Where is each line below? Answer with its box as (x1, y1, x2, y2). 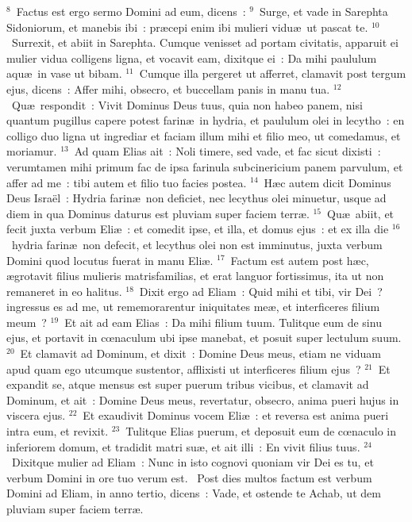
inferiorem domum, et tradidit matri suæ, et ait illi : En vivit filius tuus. (6, 438, 360, 455)
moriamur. (6, 143, 57, 159)
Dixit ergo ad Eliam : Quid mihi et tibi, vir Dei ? (139, 282, 383, 299)
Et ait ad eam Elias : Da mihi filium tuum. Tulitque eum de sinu (64, 313, 382, 330)
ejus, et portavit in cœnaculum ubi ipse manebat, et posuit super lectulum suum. (6, 329, 402, 346)
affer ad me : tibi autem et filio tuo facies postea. (6, 174, 247, 190)
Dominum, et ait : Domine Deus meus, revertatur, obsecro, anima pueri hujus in (6, 391, 399, 408)
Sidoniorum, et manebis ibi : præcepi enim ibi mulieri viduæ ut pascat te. (6, 18, 368, 35)
